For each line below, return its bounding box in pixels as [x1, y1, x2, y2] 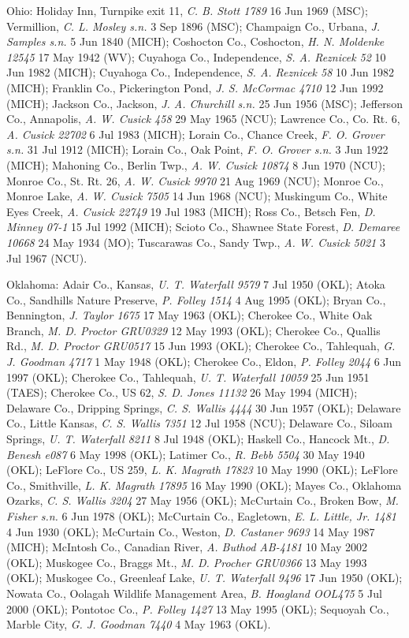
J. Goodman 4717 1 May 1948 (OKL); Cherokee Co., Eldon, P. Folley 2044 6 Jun [6, 353, 402, 370]
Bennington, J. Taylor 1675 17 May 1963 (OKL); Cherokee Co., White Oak [6, 307, 373, 323]
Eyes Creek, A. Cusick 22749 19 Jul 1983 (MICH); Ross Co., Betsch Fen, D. [6, 203, 376, 219]
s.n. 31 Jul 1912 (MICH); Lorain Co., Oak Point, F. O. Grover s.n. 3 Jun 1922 [6, 141, 389, 158]
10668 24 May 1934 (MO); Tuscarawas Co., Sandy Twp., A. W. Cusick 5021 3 [6, 233, 385, 250]
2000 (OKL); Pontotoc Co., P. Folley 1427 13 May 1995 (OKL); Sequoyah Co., [6, 600, 389, 617]
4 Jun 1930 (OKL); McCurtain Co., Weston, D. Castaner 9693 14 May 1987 [6, 523, 375, 539]
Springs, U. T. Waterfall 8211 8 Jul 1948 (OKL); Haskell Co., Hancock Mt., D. [6, 431, 390, 447]
